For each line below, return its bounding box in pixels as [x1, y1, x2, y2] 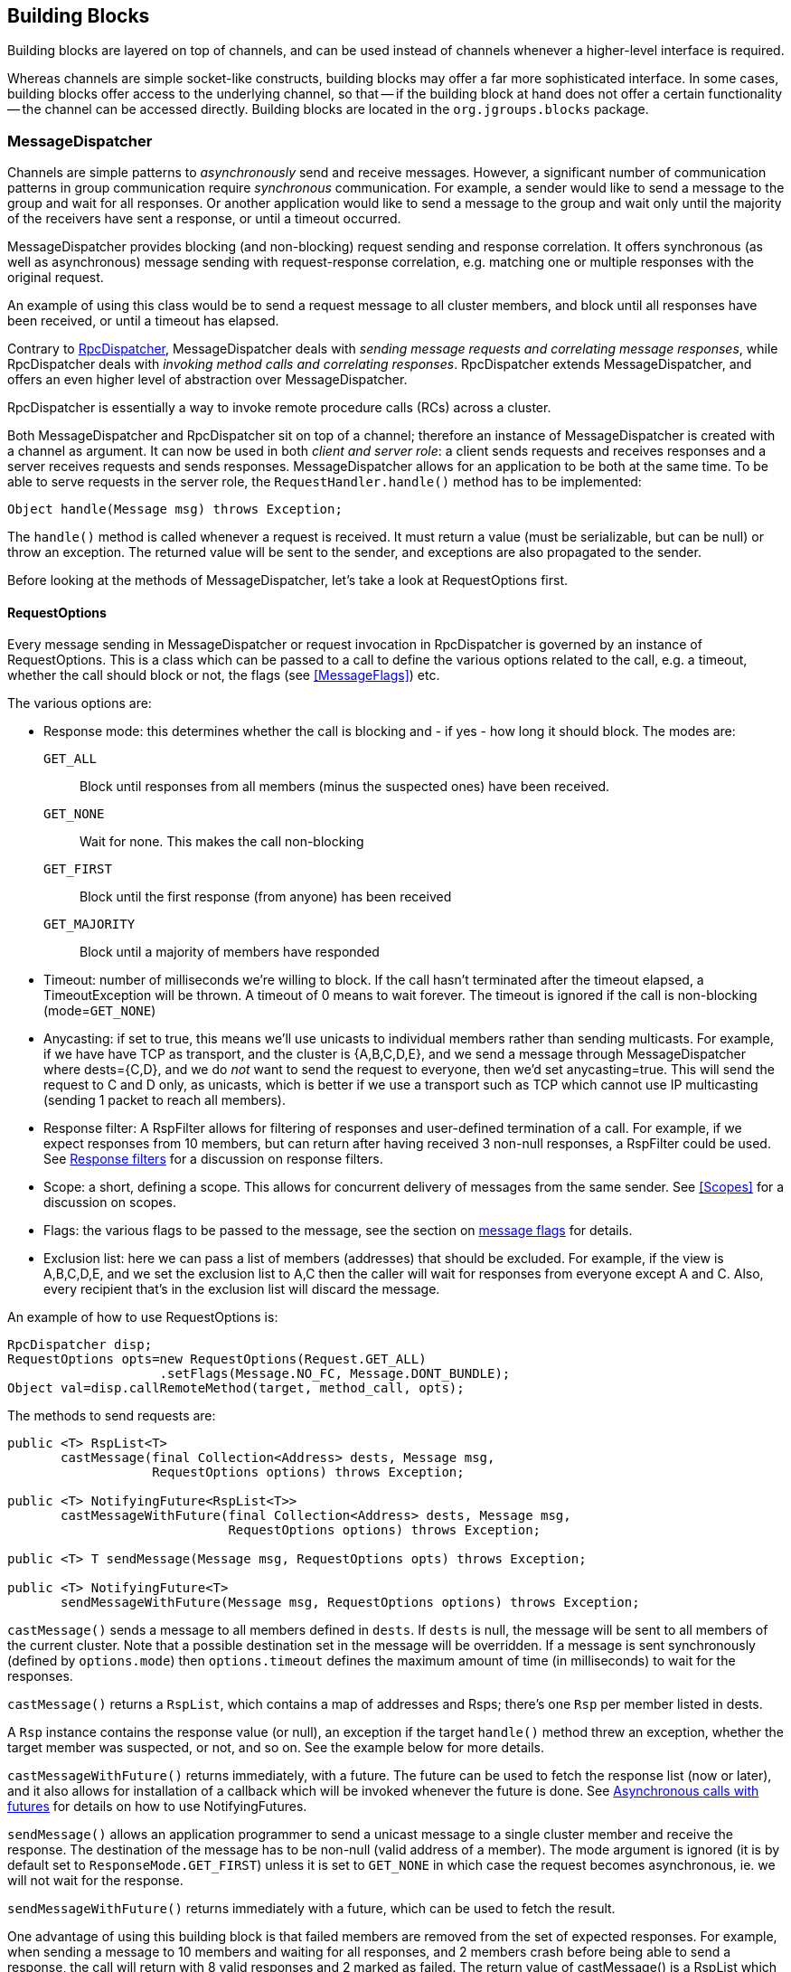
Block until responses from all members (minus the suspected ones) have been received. [80, 778, 610, 795]
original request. [7, 269, 104, 286]
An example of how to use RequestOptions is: [7, 1309, 278, 1326]
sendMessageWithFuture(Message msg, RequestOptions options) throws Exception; [61, 1595, 640, 1610]
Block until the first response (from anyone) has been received [80, 889, 452, 905]
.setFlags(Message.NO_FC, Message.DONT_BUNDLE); [159, 1366, 511, 1382]
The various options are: [7, 695, 152, 712]
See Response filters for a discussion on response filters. [43, 1151, 383, 1167]
